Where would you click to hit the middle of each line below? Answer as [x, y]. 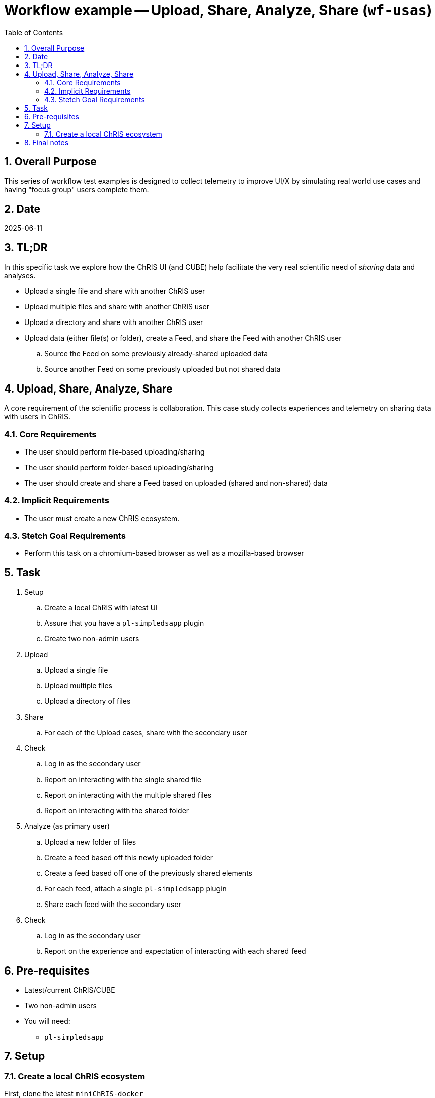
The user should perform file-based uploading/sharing [115, 451]
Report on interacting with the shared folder [117, 811]
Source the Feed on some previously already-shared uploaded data [156, 354]
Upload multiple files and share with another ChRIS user [117, 307]
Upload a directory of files [88, 701]
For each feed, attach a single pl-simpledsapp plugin [135, 889]
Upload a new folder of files [90, 842]
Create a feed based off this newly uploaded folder [129, 858]
